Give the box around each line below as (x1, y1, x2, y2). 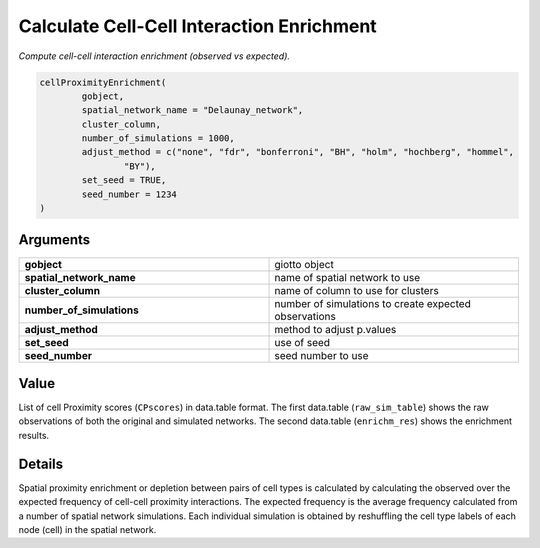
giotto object (274, 257, 334, 271)
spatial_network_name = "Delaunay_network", (81, 105, 304, 116)
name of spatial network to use (274, 270, 420, 284)
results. (18, 429, 50, 441)
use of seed (274, 335, 330, 349)
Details (18, 455, 64, 472)
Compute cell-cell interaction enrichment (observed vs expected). (18, 50, 290, 62)
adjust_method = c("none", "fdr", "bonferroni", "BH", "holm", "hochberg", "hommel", (81, 146, 515, 158)
